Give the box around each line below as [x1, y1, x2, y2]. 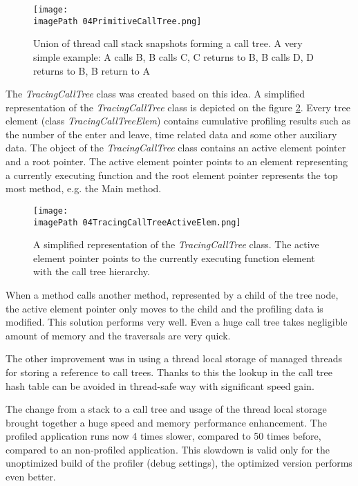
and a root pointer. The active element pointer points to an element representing [6, 154, 348, 169]
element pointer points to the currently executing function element [33, 250, 315, 265]
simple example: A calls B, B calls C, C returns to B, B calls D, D [33, 49, 314, 64]
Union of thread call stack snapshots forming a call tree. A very [33, 36, 303, 50]
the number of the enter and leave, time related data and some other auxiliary [6, 127, 337, 141]
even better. [6, 469, 56, 484]
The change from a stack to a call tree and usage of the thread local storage [6, 402, 327, 416]
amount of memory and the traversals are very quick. [6, 328, 231, 342]
